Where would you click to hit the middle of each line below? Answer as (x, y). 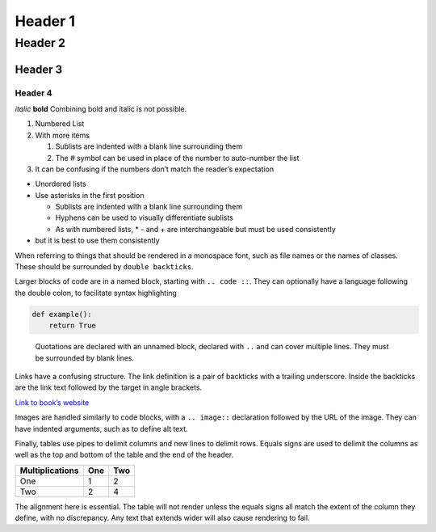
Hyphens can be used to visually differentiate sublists (145, 217)
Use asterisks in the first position (90, 195)
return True (73, 326)
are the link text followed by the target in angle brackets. (109, 387)
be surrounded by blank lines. (85, 358)
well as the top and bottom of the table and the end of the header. (124, 455)
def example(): (62, 314)
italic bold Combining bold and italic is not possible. (101, 108)
